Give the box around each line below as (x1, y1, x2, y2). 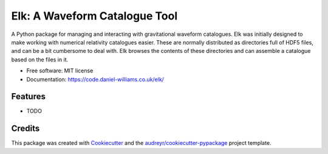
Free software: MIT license (26, 67, 94, 74)
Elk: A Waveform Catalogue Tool (11, 9, 178, 23)
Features (11, 91, 46, 102)
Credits (11, 124, 40, 134)
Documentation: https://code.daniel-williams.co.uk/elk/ (26, 75, 164, 83)
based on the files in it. (11, 55, 69, 63)
